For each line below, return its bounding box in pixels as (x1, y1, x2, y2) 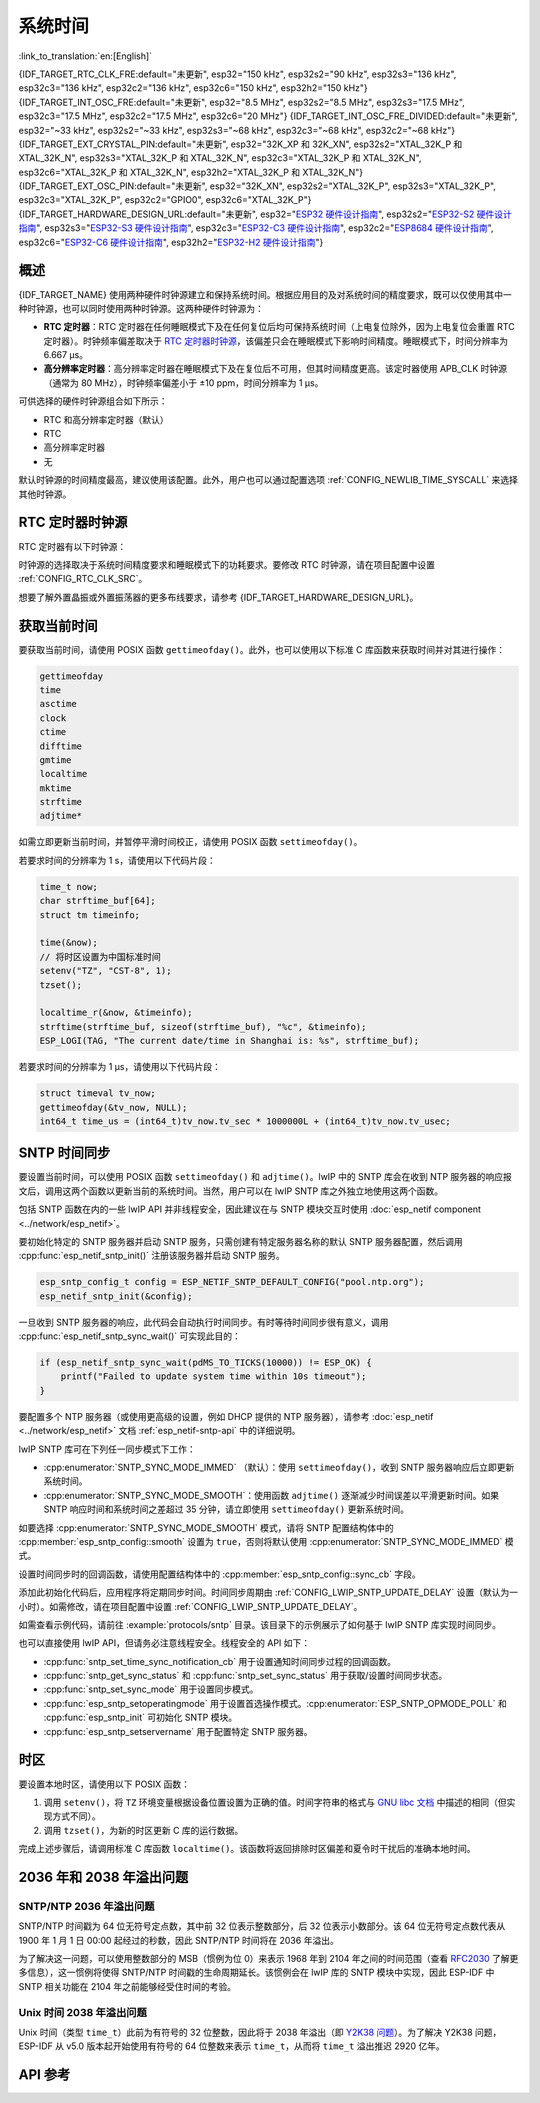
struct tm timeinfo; (39, 909, 140, 920)
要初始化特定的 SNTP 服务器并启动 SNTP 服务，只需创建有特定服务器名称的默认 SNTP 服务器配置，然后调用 (18, 1235, 464, 1247)
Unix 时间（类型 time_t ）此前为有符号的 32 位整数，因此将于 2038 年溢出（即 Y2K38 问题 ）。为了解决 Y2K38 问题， (18, 2026, 502, 2038)
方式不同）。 (51, 1810, 101, 1822)
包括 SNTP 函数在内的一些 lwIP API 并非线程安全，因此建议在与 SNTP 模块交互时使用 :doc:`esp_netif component (18, 1203, 482, 1215)
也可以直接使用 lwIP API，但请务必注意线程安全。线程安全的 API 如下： (18, 1637, 311, 1649)
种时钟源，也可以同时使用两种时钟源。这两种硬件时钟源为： (18, 302, 264, 314)
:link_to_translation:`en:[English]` (18, 50, 153, 62)
